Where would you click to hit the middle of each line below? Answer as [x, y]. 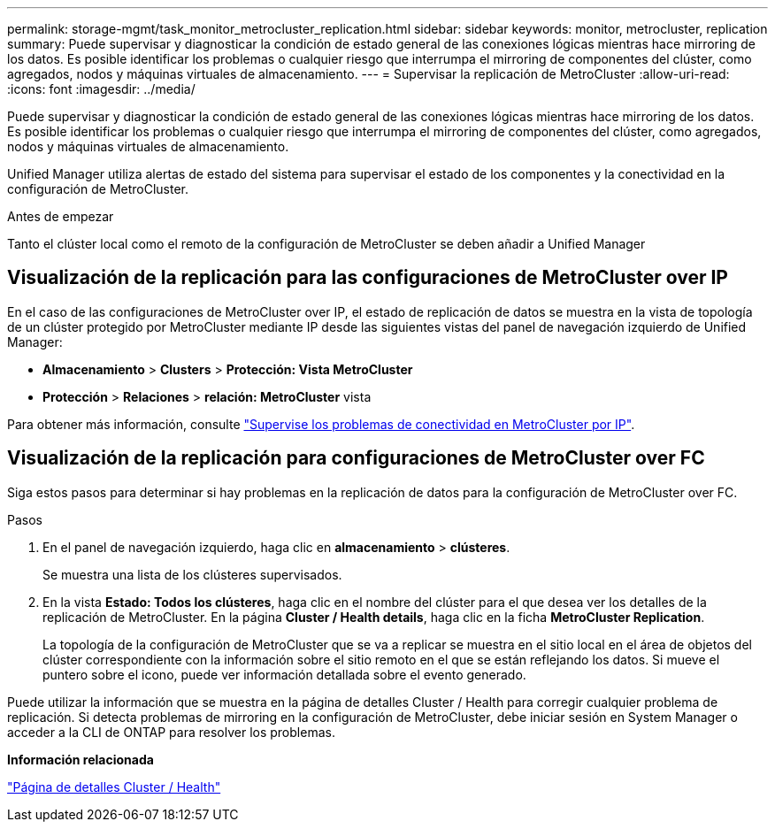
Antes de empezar [61, 216]
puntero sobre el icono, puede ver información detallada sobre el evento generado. [284, 674]
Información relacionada [81, 759]
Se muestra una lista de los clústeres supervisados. [192, 574]
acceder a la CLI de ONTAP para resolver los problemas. [171, 732]
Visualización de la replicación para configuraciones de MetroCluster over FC [356, 458]
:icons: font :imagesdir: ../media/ [101, 89]
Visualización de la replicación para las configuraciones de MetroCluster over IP [368, 278]
